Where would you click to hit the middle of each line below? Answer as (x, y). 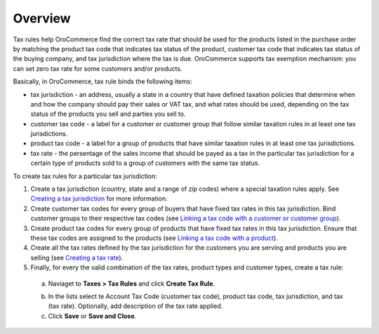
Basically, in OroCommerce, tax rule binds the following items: (102, 81)
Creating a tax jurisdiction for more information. (99, 199)
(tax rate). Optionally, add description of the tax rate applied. (135, 306)
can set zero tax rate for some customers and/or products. (98, 68)
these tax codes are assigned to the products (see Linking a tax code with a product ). (154, 238)
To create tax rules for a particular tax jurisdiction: (85, 176)
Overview (42, 18)
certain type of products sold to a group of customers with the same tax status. (145, 163)
